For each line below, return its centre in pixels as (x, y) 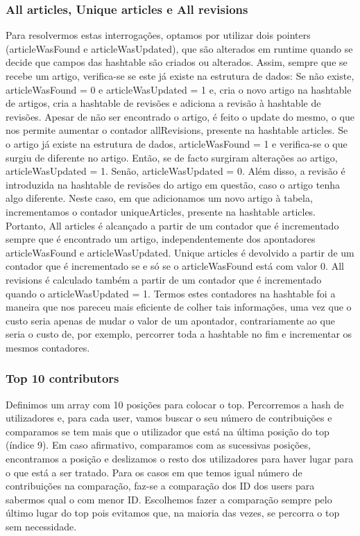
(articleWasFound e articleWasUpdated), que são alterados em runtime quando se (179, 48)
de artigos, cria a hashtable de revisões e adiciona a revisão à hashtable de (163, 103)
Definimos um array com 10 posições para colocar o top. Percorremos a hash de (175, 404)
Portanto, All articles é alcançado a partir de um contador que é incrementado (172, 225)
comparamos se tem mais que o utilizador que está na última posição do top (168, 431)
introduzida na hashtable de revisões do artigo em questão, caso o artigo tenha (173, 184)
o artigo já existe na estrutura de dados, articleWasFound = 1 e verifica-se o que (177, 143)
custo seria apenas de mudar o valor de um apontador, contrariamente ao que (170, 320)
